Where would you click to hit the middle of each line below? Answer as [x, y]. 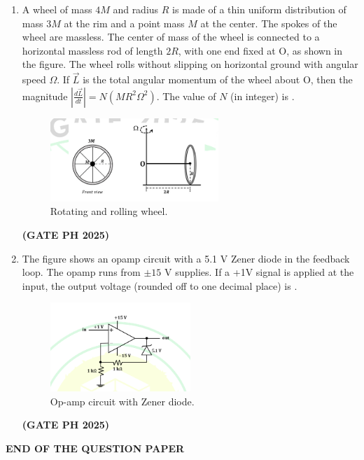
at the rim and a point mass [124, 23]
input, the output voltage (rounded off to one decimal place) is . [160, 285]
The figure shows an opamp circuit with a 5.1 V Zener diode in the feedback [186, 258]
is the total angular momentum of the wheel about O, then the [218, 79]
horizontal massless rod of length [92, 50]
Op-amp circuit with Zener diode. [122, 401]
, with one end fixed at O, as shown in [260, 50]
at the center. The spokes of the [269, 23]
